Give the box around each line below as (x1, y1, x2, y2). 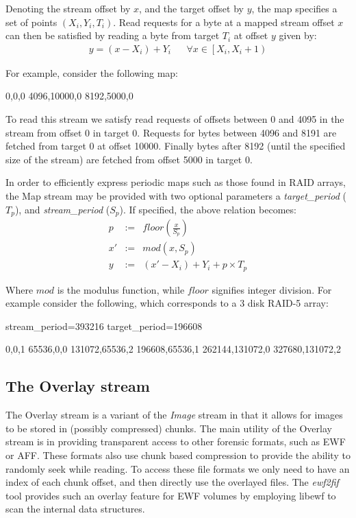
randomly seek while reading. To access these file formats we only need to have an (5, 461, 350, 475)
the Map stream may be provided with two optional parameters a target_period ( (5, 188, 347, 202)
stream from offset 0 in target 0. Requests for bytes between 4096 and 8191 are (5, 125, 337, 139)
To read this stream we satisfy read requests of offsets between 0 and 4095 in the (5, 112, 344, 126)
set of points (5, 14, 58, 29)
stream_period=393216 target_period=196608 (5, 318, 203, 333)
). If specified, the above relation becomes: (119, 202, 296, 216)
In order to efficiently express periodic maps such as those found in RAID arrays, (5, 175, 346, 189)
